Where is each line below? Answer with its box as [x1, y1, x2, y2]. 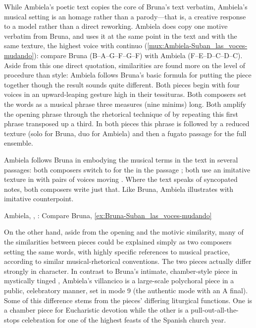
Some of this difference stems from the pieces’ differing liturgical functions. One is [4, 295, 253, 305]
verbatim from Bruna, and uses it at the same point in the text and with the [4, 30, 237, 41]
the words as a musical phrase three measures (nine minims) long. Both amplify [4, 98, 246, 109]
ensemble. [4, 138, 33, 148]
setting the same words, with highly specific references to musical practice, [4, 246, 230, 256]
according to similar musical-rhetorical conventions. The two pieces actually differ [4, 256, 252, 266]
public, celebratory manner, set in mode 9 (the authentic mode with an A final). [4, 285, 248, 296]
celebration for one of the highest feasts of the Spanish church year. [21, 314, 226, 325]
